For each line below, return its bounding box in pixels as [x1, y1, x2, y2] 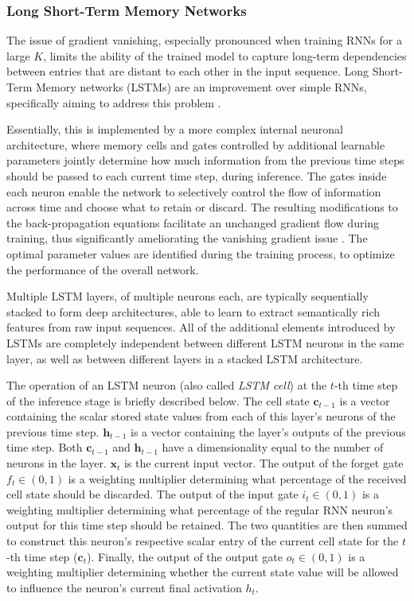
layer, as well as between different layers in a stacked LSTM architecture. [6, 350, 363, 366]
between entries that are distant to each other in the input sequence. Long [6, 63, 369, 79]
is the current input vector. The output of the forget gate [123, 455, 404, 471]
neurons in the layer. [6, 455, 107, 471]
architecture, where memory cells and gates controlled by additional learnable [6, 136, 385, 153]
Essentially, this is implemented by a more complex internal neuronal [6, 121, 343, 138]
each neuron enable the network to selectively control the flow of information [6, 183, 381, 200]
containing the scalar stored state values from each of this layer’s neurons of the [6, 408, 396, 425]
